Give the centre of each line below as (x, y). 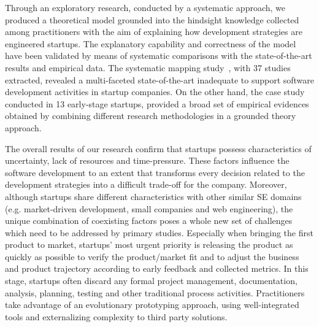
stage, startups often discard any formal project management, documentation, (151, 281)
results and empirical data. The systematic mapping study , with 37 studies (148, 67)
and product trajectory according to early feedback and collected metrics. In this (157, 268)
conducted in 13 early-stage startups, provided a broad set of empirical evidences (157, 103)
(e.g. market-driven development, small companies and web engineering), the (149, 208)
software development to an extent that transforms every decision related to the (155, 172)
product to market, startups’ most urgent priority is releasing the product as (149, 244)
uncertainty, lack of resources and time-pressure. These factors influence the (147, 160)
